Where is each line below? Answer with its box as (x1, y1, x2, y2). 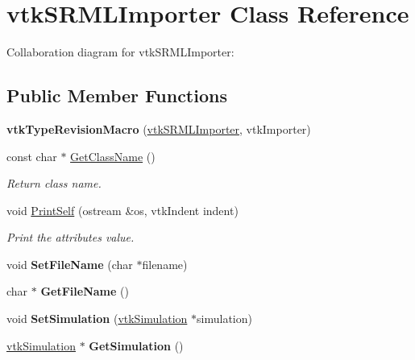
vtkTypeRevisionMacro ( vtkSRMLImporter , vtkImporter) (6, 120, 311, 137)
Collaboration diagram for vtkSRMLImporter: (6, 43, 234, 60)
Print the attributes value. (6, 229, 135, 246)
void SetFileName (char (6, 255, 133, 272)
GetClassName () (70, 147, 156, 164)
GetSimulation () (89, 337, 184, 354)
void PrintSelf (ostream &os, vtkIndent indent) (6, 201, 239, 218)
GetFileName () (40, 283, 129, 300)
